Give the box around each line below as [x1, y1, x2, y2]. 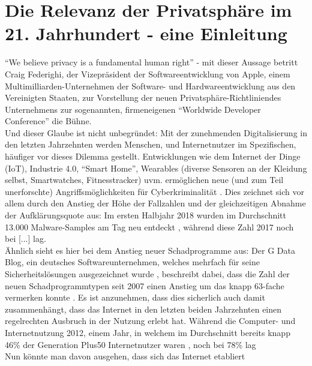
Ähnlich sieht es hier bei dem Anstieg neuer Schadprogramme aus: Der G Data [5, 244, 295, 256]
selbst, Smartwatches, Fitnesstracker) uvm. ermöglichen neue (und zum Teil [5, 173, 284, 186]
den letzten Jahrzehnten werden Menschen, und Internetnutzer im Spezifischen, [5, 138, 296, 151]
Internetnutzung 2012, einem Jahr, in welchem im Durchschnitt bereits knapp [5, 326, 290, 338]
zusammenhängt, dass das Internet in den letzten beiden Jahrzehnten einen [5, 302, 282, 315]
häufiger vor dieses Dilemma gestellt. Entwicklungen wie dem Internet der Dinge [5, 150, 301, 163]
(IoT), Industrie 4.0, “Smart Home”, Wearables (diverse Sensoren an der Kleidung [5, 161, 307, 174]
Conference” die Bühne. [5, 115, 92, 127]
